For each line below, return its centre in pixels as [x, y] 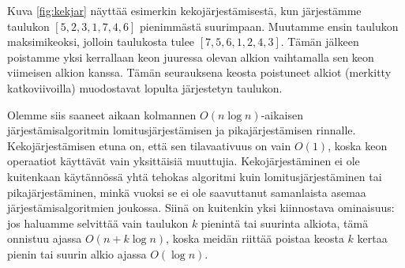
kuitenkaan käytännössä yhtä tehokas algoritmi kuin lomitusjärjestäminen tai [195, 176]
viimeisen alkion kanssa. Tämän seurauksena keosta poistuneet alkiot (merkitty [199, 72]
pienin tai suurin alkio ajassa [77, 253]
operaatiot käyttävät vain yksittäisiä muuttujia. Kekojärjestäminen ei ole [184, 161]
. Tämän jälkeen [320, 42]
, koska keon [358, 145]
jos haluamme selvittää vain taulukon [98, 223]
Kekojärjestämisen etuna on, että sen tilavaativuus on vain [149, 145]
